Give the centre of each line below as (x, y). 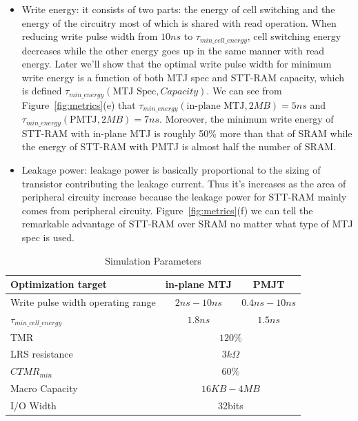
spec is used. (48, 237)
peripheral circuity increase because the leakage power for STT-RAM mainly (184, 197)
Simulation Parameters (153, 260)
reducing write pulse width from (90, 36)
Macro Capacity (44, 388)
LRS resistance (42, 354)
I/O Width (33, 405)
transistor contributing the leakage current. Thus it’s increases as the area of (184, 183)
